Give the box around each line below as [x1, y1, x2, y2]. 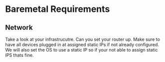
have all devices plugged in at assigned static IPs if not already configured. [5, 42, 160, 48]
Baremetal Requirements [5, 3, 110, 15]
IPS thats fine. [5, 52, 34, 58]
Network [5, 23, 33, 32]
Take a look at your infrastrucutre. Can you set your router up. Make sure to [5, 36, 161, 42]
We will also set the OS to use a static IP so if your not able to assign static [5, 47, 158, 53]
